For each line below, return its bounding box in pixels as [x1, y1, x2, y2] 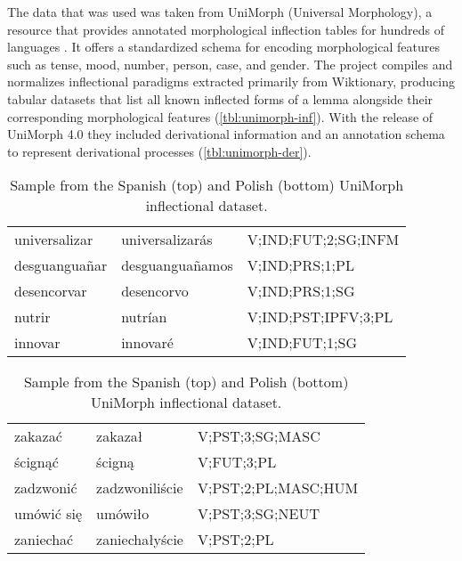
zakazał [96, 426, 143, 447]
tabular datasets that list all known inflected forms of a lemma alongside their [7, 89, 434, 108]
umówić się [14, 503, 83, 524]
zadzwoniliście [96, 477, 183, 499]
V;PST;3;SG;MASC [197, 426, 320, 447]
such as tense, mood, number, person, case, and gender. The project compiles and [7, 54, 453, 73]
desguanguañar [14, 255, 108, 276]
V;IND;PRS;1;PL [247, 255, 354, 276]
